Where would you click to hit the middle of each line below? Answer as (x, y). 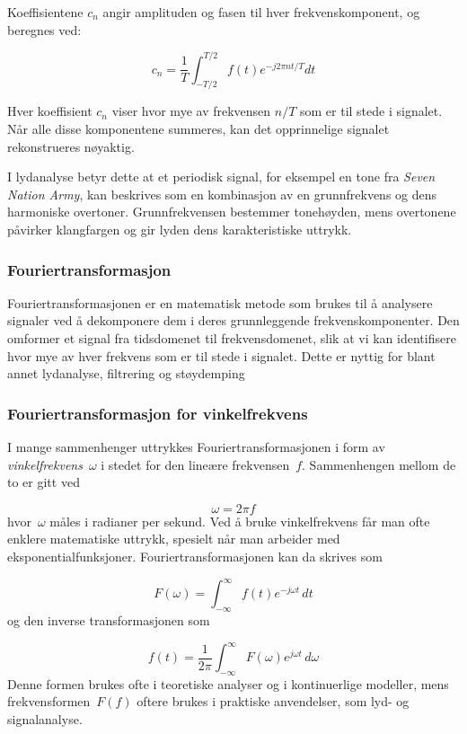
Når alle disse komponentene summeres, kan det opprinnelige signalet (198, 129)
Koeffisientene (45, 12)
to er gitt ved (44, 482)
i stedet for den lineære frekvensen (195, 464)
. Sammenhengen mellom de (379, 464)
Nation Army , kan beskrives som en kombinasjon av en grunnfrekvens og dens (222, 194)
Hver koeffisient (50, 111)
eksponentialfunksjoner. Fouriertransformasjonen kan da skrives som (195, 557)
